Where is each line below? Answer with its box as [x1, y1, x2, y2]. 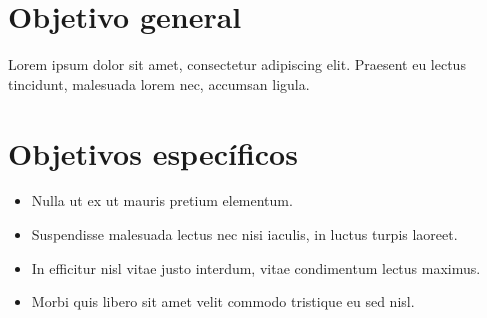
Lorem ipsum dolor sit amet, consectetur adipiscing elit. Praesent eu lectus [8, 54, 466, 75]
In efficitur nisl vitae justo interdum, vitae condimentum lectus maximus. [31, 257, 481, 278]
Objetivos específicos [8, 132, 298, 173]
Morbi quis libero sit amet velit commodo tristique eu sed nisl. [31, 291, 415, 312]
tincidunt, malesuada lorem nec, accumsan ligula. [8, 73, 310, 94]
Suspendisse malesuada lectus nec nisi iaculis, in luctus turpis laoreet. [31, 224, 458, 245]
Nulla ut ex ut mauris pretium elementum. [31, 190, 293, 211]
